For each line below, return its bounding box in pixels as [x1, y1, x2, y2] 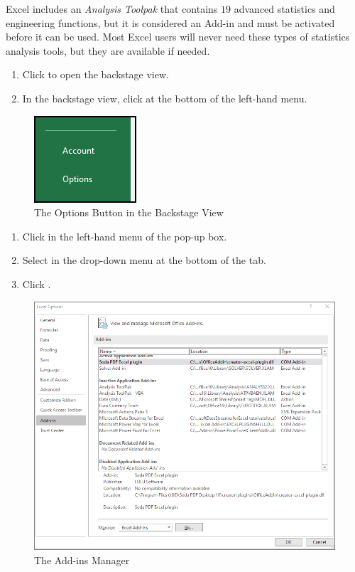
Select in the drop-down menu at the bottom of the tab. [22, 253, 266, 268]
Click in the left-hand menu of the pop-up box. [22, 228, 227, 243]
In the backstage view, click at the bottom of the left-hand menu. [22, 90, 307, 105]
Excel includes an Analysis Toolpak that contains [6, 1, 218, 16]
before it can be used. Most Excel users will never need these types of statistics [6, 29, 350, 44]
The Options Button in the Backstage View [34, 205, 224, 220]
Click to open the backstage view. [22, 67, 169, 82]
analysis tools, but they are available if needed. [6, 43, 210, 58]
